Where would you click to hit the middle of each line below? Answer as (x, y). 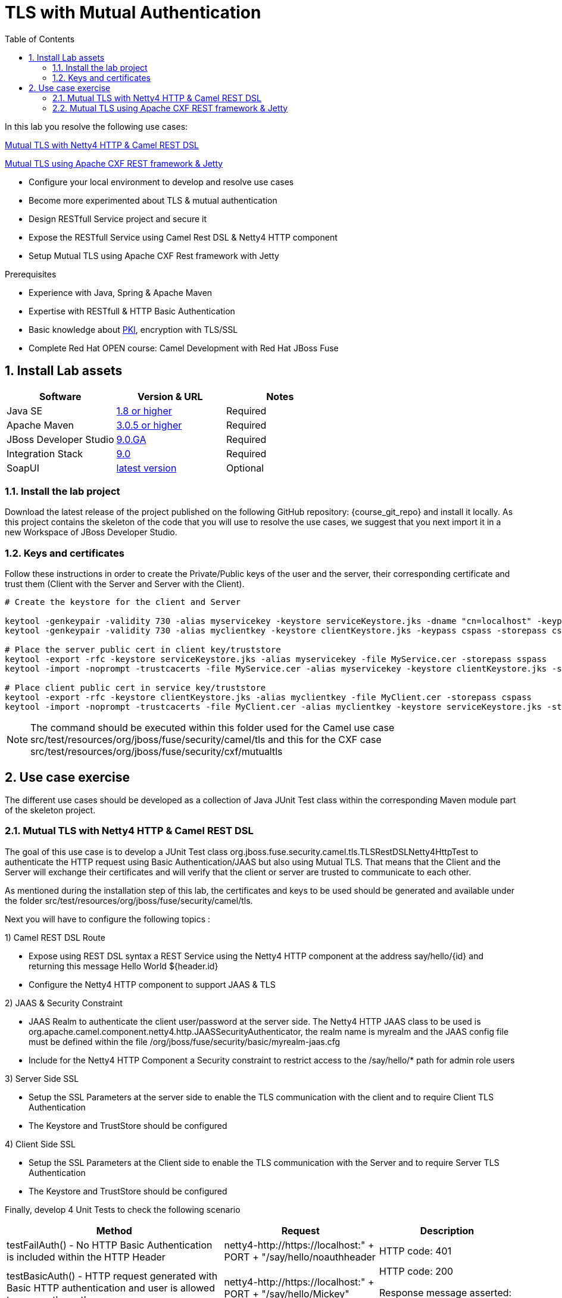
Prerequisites (31, 274)
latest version (146, 468)
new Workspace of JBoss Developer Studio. (91, 532)
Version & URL (170, 396)
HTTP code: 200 (416, 1271)
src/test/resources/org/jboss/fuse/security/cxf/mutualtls (157, 752)
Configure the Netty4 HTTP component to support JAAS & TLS (152, 984)
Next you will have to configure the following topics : (108, 919)
